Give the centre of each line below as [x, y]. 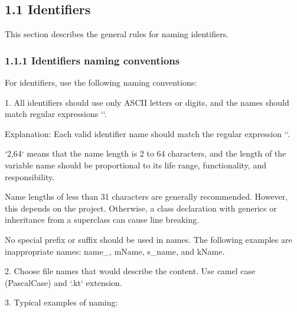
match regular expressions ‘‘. [56, 114]
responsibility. [30, 176]
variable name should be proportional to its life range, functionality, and [136, 165]
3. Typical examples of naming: [61, 302]
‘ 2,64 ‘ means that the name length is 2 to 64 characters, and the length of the [146, 153]
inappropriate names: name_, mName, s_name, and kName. [115, 251]
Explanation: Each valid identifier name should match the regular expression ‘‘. [148, 133]
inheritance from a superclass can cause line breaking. [102, 220]
